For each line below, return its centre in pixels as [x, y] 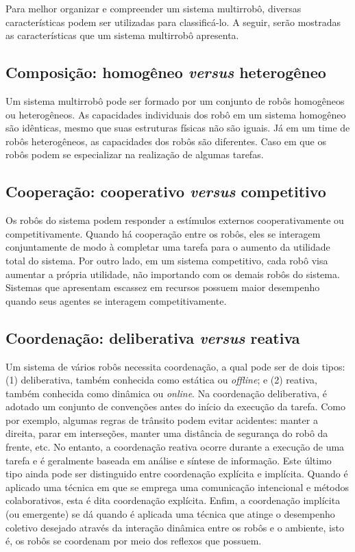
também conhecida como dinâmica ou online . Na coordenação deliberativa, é [166, 393]
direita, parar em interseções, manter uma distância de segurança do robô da [167, 433]
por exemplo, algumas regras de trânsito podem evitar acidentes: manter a [162, 419]
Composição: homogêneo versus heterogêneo [166, 72]
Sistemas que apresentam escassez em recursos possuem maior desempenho [163, 287]
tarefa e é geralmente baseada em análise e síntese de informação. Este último [169, 460]
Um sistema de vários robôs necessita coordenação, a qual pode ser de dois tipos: [175, 366]
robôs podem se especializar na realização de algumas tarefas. [135, 154]
